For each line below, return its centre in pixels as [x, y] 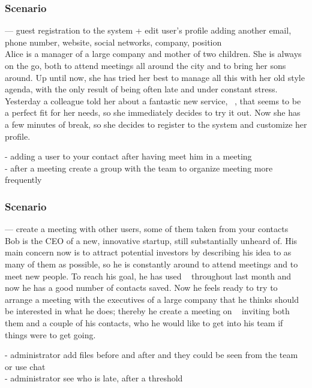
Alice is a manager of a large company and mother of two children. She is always [153, 54]
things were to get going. [50, 334]
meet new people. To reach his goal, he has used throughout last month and [148, 276]
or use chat [25, 366]
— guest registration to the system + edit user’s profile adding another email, [148, 30]
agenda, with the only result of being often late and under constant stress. [141, 89]
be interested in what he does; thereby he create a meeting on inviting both [147, 311]
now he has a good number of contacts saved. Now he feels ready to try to [141, 288]
